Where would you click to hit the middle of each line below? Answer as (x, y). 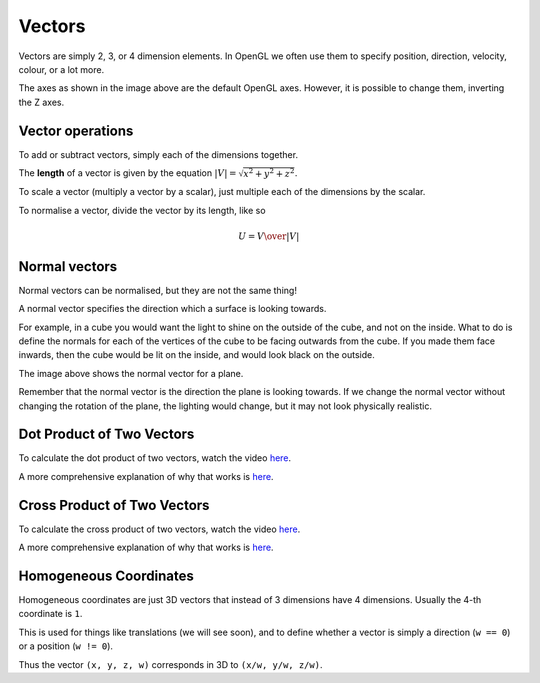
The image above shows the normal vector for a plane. (131, 373)
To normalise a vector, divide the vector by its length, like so (142, 210)
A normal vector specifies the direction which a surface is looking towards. (172, 309)
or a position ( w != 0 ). (66, 646)
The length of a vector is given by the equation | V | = (127, 173)
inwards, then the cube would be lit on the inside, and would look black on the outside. (196, 355)
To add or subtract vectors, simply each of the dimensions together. (158, 154)
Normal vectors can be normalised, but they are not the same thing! (157, 290)
